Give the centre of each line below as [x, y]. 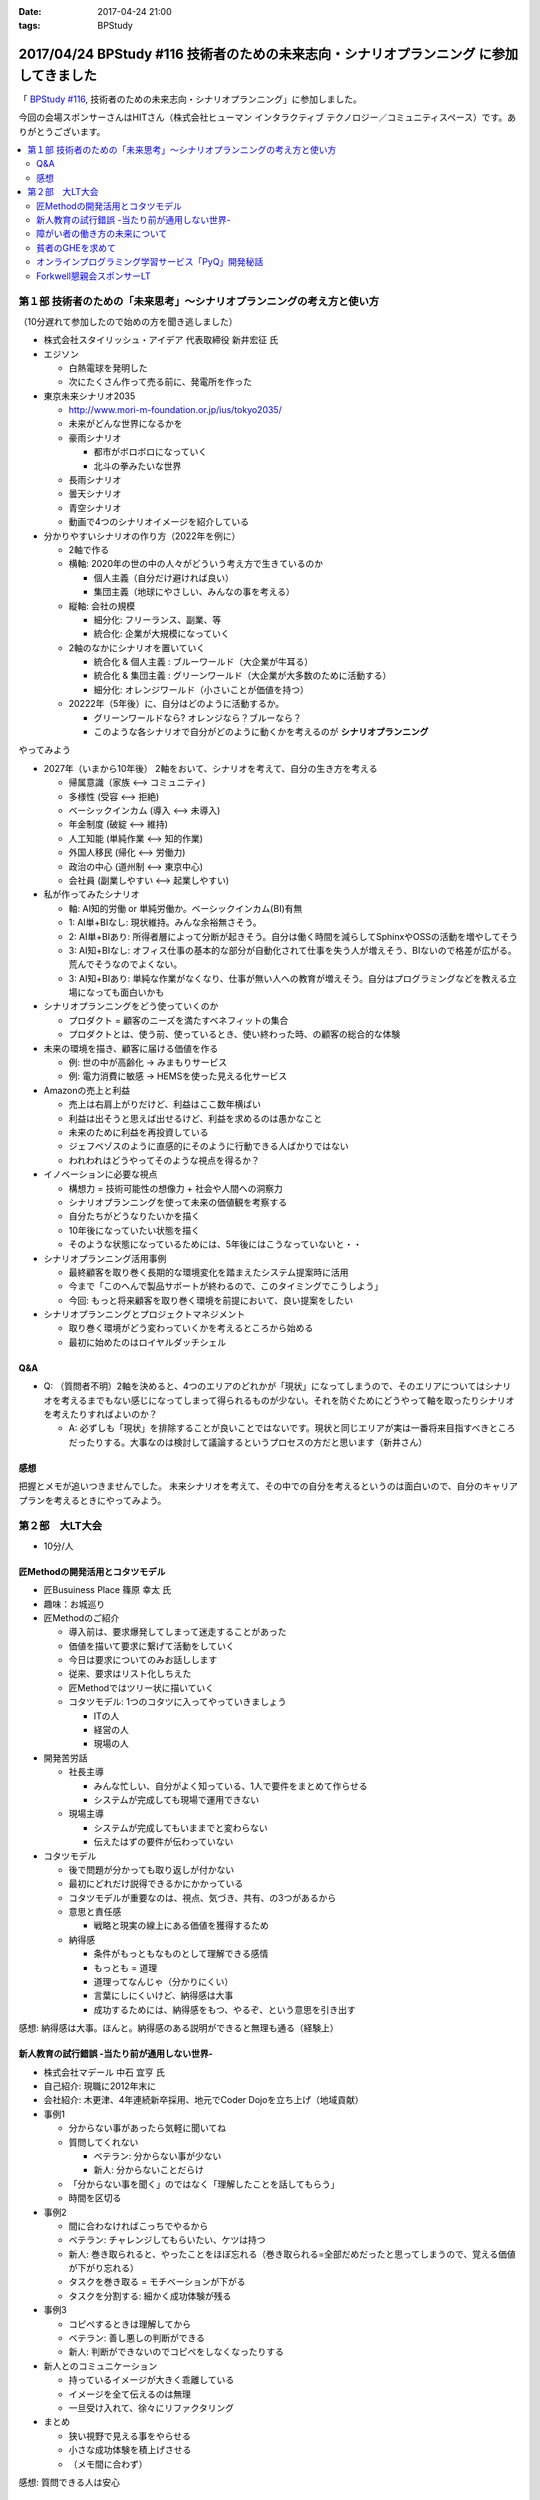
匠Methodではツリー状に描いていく [141, 1687]
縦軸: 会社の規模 [101, 606]
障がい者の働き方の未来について [102, 234]
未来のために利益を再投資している [138, 1132]
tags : [29, 26]
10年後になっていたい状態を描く [134, 1230]
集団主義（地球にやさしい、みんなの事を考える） [194, 592]
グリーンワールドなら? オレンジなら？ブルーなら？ [197, 717]
